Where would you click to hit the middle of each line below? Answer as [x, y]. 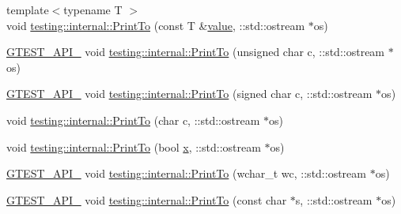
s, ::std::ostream [334, 199]
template [28, 9]
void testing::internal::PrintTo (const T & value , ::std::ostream [156, 25]
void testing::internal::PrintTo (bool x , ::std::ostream [134, 146]
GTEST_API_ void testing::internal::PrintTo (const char [147, 199]
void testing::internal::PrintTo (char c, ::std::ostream [133, 120]
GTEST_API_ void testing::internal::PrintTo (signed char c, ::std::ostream [189, 94]
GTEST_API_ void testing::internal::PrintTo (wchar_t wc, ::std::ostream [186, 173]
